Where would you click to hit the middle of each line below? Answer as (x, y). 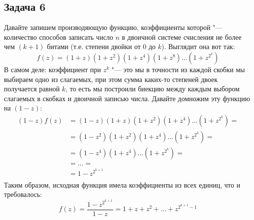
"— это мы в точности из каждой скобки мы (178, 69)
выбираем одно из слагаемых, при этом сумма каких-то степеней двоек (111, 79)
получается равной (32, 89)
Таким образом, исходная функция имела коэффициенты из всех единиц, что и (122, 184)
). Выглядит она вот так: (198, 46)
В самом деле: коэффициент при (52, 69)
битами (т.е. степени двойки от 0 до (101, 46)
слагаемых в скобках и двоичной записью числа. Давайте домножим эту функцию (127, 98)
